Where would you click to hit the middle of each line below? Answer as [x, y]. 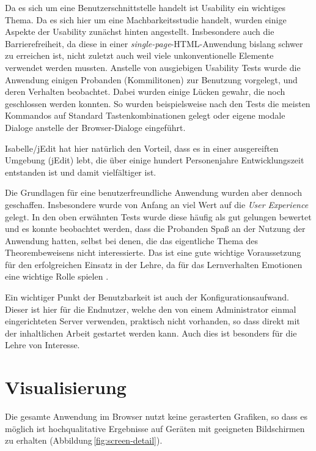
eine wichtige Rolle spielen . [57, 276]
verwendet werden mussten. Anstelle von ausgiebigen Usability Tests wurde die [153, 67]
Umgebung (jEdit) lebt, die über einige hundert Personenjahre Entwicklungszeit [155, 160]
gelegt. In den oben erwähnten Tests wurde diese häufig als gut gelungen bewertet [158, 216]
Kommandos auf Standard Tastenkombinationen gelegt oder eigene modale [145, 115]
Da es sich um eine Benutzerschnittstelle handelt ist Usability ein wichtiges [145, 7]
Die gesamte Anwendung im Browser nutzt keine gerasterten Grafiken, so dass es [156, 416]
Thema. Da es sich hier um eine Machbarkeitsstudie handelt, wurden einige [146, 19]
